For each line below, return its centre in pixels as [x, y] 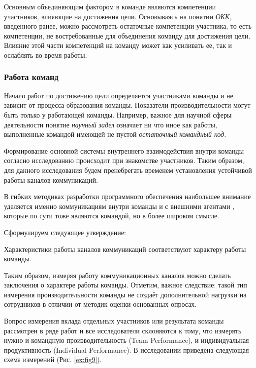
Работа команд [31, 77]
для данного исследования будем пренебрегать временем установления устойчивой [128, 170]
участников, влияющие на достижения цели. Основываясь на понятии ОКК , [118, 16]
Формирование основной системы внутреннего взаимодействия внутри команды [124, 150]
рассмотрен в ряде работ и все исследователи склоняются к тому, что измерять [123, 330]
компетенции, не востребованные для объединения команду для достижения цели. [127, 35]
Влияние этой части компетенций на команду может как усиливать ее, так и [118, 45]
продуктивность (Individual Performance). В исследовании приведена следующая [127, 349]
